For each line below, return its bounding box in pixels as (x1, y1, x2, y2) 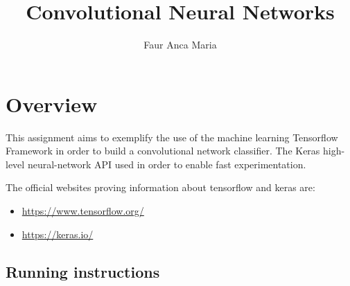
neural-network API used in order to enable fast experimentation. (27, 157, 306, 171)
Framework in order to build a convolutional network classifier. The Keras (6, 143, 320, 158)
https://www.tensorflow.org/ (21, 204, 144, 218)
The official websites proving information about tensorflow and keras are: (6, 180, 315, 195)
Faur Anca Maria (143, 37, 217, 52)
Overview (6, 89, 98, 118)
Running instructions (6, 260, 160, 282)
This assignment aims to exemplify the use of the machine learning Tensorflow (6, 129, 338, 144)
